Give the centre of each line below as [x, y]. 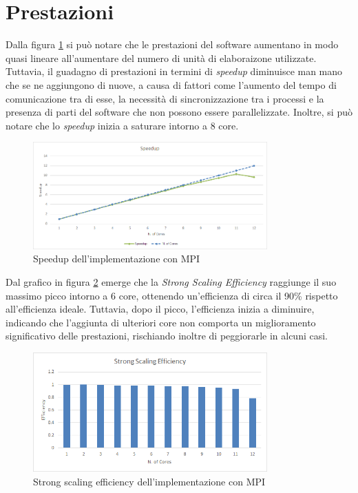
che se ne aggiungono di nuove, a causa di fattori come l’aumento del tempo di [171, 84]
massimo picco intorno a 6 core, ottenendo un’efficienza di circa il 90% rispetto [172, 295]
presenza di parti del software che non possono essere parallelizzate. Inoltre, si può [179, 112]
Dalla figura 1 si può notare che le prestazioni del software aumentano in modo [172, 44]
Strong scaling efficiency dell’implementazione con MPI [149, 482]
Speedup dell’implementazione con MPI [117, 259]
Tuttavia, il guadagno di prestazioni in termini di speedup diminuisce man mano [174, 71]
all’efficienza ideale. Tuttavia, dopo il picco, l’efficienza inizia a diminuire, [160, 309]
